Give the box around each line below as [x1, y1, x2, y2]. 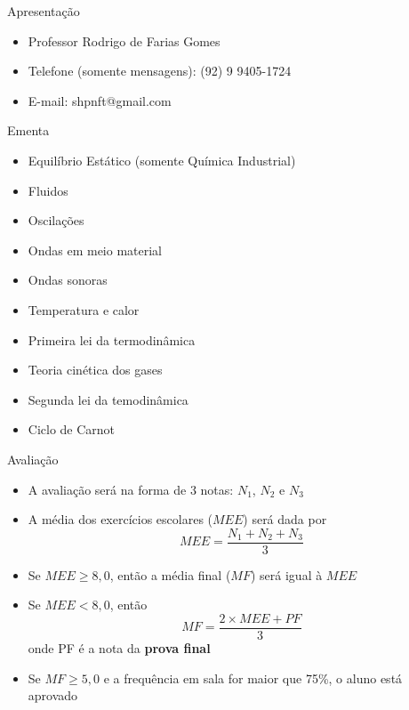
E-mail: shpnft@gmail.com [28, 91, 172, 109]
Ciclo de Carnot [28, 420, 116, 439]
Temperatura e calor [28, 300, 140, 319]
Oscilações [28, 211, 84, 230]
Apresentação [7, 2, 80, 20]
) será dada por [243, 510, 327, 528]
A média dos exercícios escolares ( [28, 510, 213, 528]
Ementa [7, 121, 50, 140]
